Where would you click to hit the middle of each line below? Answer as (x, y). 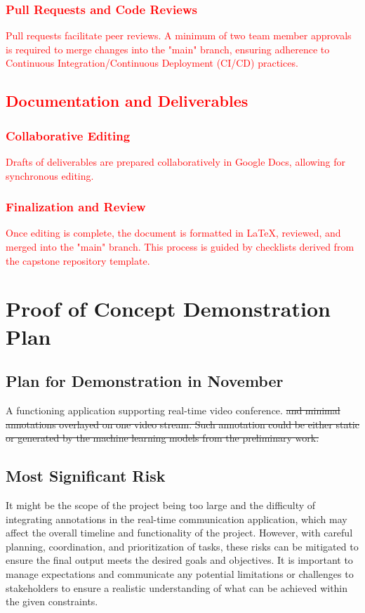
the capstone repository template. (78, 260)
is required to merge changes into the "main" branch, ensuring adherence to (168, 49)
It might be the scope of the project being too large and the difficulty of (161, 505)
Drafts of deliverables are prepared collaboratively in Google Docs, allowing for (176, 162)
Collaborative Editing (68, 135)
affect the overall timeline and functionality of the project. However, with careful (179, 533)
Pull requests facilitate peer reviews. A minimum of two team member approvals (179, 35)
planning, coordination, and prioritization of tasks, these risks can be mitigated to (182, 546)
